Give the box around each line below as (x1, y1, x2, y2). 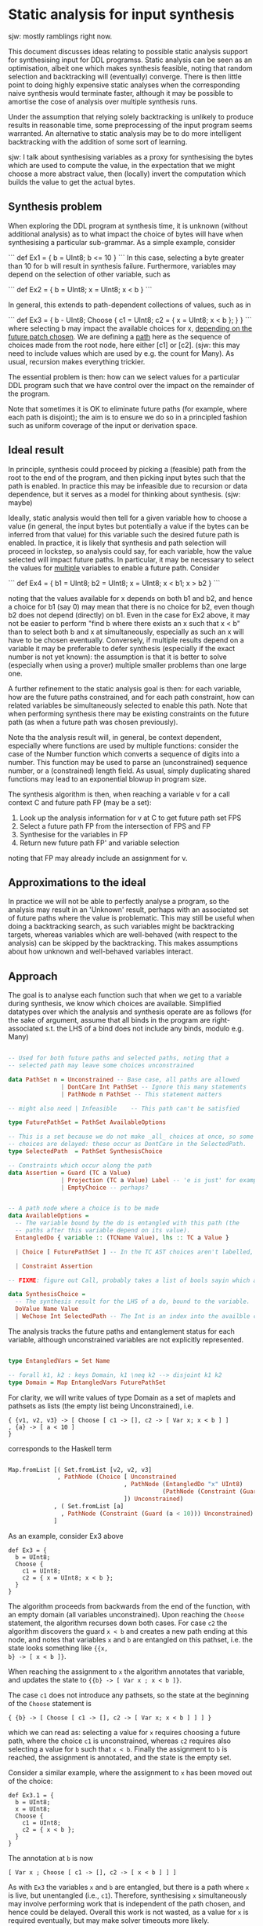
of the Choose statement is (8, 1698, 92, 1708)
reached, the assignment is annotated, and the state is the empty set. (8, 1752, 232, 1762)
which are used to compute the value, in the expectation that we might (8, 160, 236, 170)
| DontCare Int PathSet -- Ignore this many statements (60, 1082, 247, 1091)
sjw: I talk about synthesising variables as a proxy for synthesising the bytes (8, 152, 254, 162)
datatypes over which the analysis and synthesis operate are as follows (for (8, 1007, 252, 1016)
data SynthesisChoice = (8, 1291, 86, 1298)
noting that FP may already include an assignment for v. (8, 853, 188, 862)
